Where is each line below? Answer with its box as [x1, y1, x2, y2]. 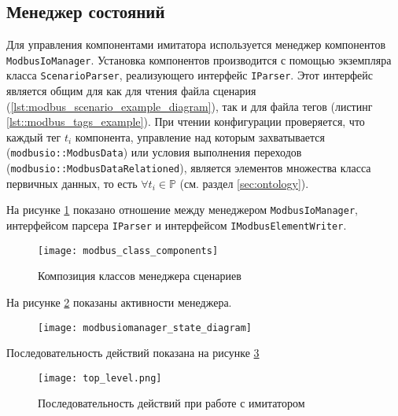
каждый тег [6, 128, 61, 145]
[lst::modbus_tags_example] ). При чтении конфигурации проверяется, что [6, 113, 365, 130]
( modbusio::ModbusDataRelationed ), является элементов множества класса [6, 160, 371, 176]
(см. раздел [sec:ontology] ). [179, 175, 309, 191]
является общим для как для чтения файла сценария [6, 83, 256, 99]
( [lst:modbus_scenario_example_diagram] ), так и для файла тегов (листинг [6, 98, 373, 114]
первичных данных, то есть [6, 175, 138, 191]
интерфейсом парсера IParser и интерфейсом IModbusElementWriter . [6, 217, 347, 234]
